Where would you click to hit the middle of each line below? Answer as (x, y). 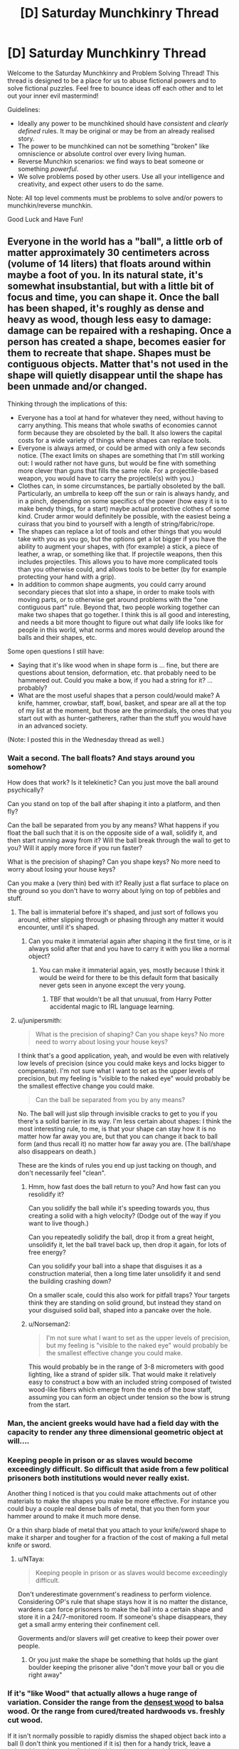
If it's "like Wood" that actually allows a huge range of (102, 1693)
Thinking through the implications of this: (68, 404)
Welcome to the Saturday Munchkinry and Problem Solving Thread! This (113, 73)
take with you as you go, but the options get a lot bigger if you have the (122, 539)
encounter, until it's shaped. (58, 927)
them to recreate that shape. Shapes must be (109, 353)
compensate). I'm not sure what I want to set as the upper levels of (116, 1071)
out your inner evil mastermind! (53, 96)
